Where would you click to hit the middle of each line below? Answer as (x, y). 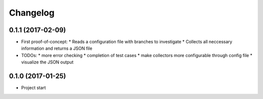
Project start (34, 88)
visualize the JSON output (47, 62)
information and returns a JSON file (57, 48)
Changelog (32, 13)
